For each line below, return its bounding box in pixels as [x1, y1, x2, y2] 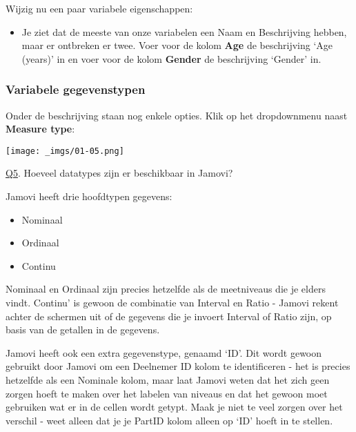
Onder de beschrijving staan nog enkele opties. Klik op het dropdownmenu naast [6, 108, 348, 122]
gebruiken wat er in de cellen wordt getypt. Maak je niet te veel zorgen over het [6, 400, 343, 414]
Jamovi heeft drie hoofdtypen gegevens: [6, 189, 172, 204]
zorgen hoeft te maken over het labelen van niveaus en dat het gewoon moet [6, 386, 328, 400]
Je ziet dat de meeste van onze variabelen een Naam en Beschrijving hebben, [21, 24, 347, 39]
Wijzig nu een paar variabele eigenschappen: [6, 1, 193, 15]
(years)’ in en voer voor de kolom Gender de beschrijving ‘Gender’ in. [21, 51, 322, 66]
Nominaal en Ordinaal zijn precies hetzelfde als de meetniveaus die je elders [6, 282, 326, 296]
